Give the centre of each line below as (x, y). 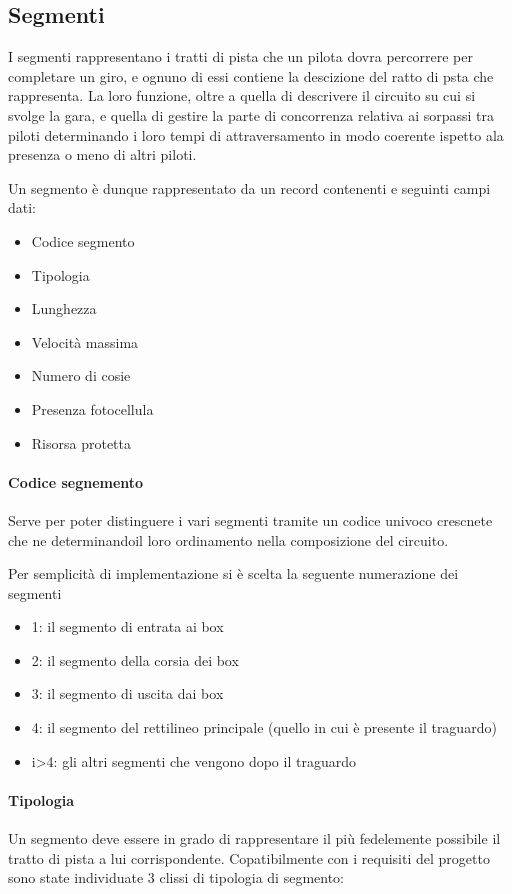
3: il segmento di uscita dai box (127, 693)
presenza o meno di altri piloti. (102, 154)
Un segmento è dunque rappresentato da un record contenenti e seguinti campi (249, 187)
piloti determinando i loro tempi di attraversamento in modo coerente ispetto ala (256, 134)
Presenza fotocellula (92, 408)
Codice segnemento (76, 481)
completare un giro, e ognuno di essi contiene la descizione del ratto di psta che (251, 75)
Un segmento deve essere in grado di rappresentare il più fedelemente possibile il (254, 838)
